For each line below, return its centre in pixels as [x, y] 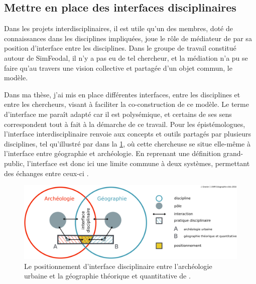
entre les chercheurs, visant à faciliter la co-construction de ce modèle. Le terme [126, 104]
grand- [233, 153]
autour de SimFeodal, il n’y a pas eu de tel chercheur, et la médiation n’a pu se [126, 57]
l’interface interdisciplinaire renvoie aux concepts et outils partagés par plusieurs [127, 134]
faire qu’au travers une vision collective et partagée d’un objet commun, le [118, 67]
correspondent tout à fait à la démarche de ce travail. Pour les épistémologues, [125, 124]
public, [15, 163]
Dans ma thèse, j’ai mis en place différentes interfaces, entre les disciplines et [122, 94]
